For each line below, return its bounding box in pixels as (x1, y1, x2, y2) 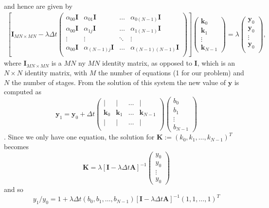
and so (4, 184, 23, 194)
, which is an (197, 58, 235, 68)
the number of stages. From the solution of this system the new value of (11, 77, 226, 87)
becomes (4, 141, 29, 151)
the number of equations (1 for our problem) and (98, 68, 244, 77)
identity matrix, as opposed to (102, 58, 192, 68)
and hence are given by (4, 1, 72, 11)
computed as (4, 87, 42, 97)
